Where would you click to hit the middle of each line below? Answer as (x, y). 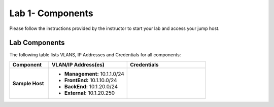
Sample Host (28, 83)
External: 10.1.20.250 (90, 93)
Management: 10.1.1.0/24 (94, 74)
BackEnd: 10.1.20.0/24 (91, 86)
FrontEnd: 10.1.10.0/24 (91, 80)
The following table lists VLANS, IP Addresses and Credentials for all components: (95, 55)
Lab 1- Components (51, 13)
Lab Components (37, 43)
